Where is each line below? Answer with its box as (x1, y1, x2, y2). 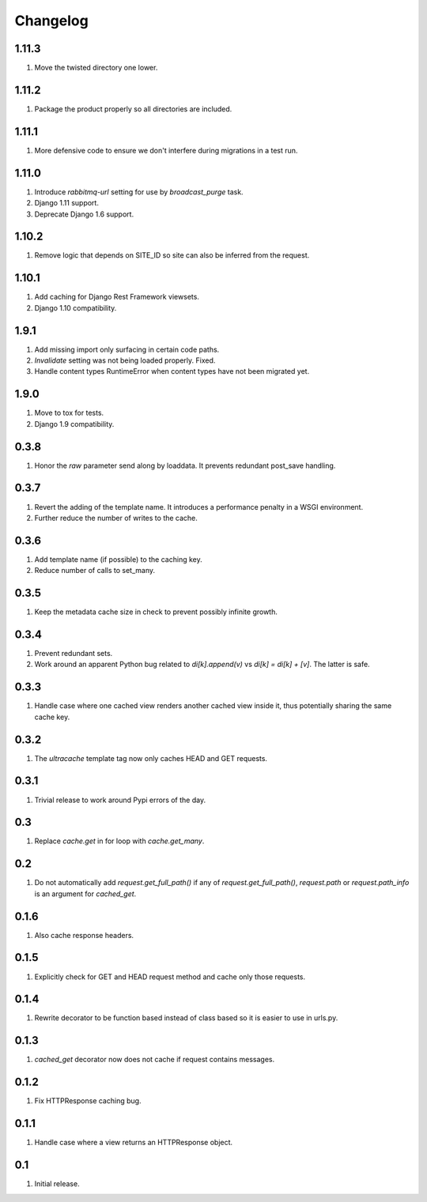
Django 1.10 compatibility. (34, 303, 117, 312)
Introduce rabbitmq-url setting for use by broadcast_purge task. (34, 187, 244, 197)
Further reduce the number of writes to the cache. (34, 513, 198, 522)
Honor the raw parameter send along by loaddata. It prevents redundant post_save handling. (34, 461, 336, 470)
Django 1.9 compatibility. (34, 419, 115, 428)
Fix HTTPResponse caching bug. (34, 1096, 142, 1106)
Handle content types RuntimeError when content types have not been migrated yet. (34, 367, 310, 376)
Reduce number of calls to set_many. (34, 566, 156, 575)
